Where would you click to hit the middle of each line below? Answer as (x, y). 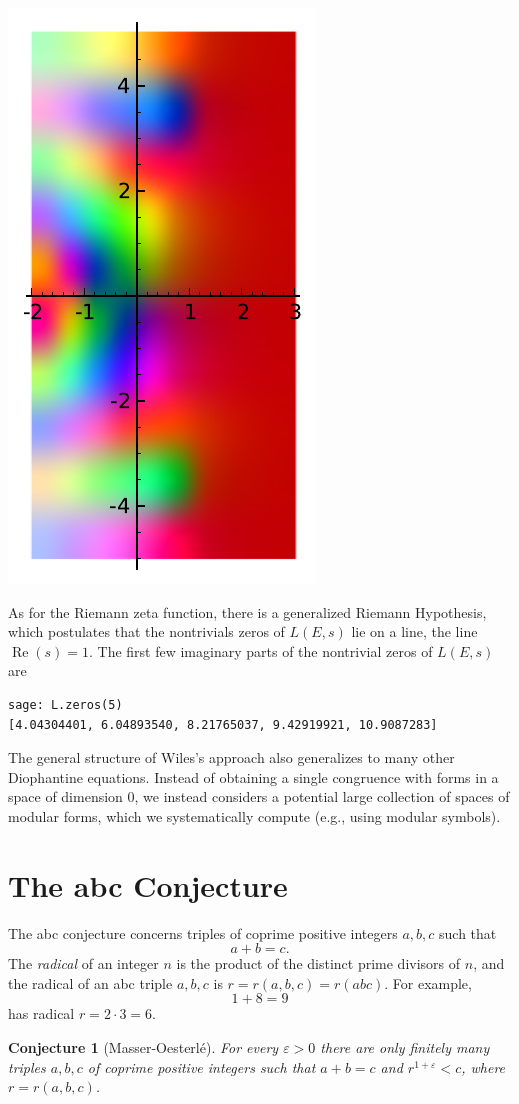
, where (483, 1066)
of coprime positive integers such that (201, 1066)
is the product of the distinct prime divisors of (318, 963)
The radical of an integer (83, 963)
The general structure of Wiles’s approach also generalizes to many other (231, 757)
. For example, (428, 982)
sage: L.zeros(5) (65, 704)
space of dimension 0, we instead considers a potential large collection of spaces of (259, 796)
